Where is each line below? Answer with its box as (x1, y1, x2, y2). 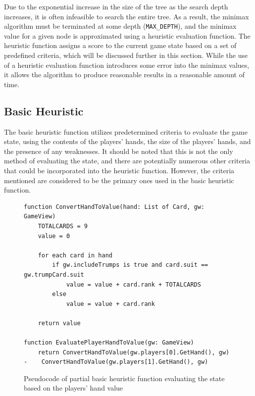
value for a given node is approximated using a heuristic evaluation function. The (4, 30, 251, 41)
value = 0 (38, 232, 70, 240)
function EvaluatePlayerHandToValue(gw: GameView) (24, 339, 194, 346)
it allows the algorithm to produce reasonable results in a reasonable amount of (4, 69, 245, 80)
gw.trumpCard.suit (24, 271, 84, 278)
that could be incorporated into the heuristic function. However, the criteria (4, 165, 235, 175)
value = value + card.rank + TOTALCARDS (66, 281, 201, 288)
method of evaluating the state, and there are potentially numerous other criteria (4, 155, 251, 166)
